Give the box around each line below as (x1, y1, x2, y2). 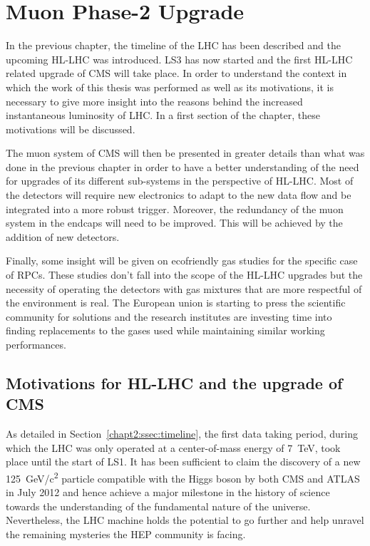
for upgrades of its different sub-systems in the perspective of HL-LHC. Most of (6, 173, 354, 188)
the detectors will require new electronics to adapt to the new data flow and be (6, 187, 351, 202)
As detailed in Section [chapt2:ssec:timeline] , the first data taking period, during (6, 426, 358, 441)
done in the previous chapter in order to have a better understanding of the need (6, 159, 359, 174)
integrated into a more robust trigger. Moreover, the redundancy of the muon (6, 201, 344, 216)
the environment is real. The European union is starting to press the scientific (6, 295, 346, 310)
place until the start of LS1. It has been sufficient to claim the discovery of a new (6, 454, 361, 469)
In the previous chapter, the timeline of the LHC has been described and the (6, 38, 341, 53)
